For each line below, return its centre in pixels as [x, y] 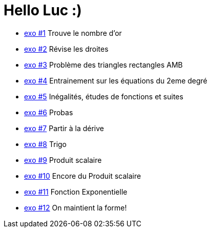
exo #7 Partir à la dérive [64, 128]
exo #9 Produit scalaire [63, 160]
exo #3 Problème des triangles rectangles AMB [103, 65]
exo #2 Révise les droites [66, 49]
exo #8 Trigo [46, 144]
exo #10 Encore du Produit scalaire [83, 176]
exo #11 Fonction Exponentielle [76, 192]
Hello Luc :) [43, 10]
